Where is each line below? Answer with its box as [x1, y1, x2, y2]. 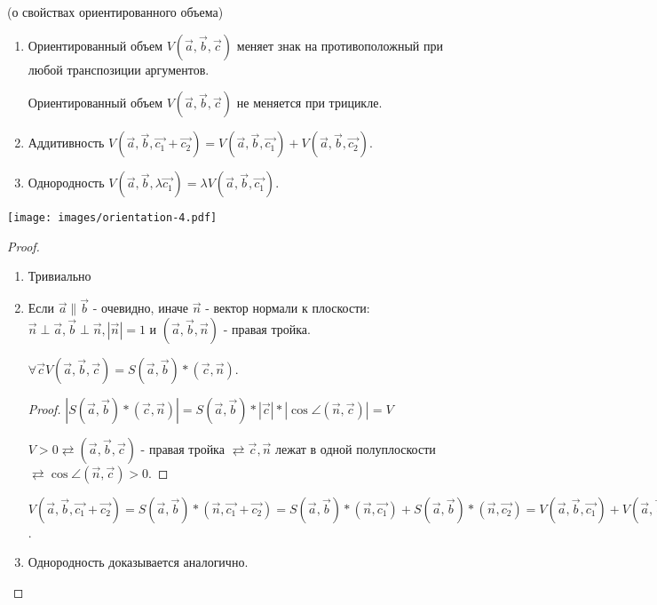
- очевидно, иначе [92, 299, 189, 317]
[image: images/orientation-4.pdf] [7, 211, 218, 225]
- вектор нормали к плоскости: [205, 299, 370, 317]
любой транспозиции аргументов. [28, 60, 210, 78]
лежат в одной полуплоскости [275, 439, 436, 458]
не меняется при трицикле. [236, 93, 383, 112]
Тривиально [28, 267, 91, 285]
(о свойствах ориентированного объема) [7, 3, 224, 20]
